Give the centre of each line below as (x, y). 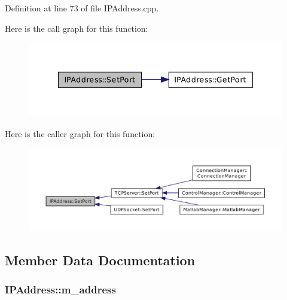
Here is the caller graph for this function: (80, 134)
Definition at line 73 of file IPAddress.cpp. (82, 8)
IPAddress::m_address (60, 290)
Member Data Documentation (100, 260)
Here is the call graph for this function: (77, 28)
